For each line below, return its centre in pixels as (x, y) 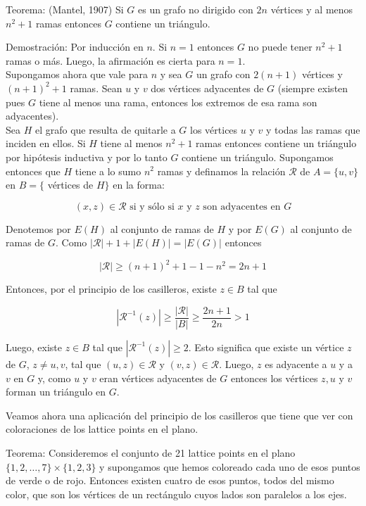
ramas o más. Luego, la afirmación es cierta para (111, 60)
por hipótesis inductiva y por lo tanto (87, 157)
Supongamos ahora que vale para (77, 74)
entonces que (33, 171)
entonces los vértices (274, 378)
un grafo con (223, 74)
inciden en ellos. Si (46, 143)
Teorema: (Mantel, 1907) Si (65, 9)
